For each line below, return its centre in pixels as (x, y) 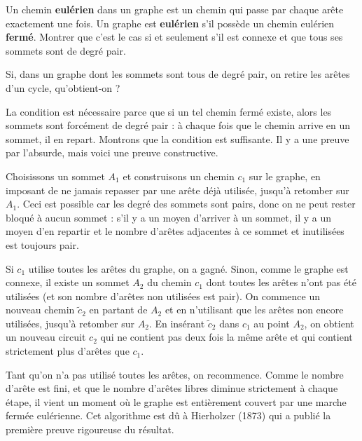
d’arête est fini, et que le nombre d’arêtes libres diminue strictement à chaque (172, 388)
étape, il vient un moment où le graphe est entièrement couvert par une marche (176, 401)
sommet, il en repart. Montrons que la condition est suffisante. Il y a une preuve (177, 138)
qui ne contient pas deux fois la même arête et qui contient (227, 337)
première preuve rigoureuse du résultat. (90, 429)
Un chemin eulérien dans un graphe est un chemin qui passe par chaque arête (175, 9)
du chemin (169, 282)
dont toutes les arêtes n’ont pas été (281, 282)
